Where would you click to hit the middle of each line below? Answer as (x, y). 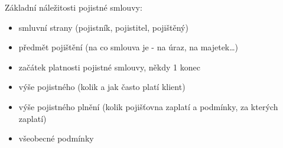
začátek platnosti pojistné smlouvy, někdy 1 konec (109, 67)
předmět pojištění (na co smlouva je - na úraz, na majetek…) (129, 47)
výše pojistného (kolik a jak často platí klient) (102, 87)
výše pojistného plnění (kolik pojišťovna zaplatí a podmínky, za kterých (148, 106)
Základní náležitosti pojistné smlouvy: (74, 7)
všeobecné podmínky (56, 138)
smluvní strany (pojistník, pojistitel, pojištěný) (103, 27)
